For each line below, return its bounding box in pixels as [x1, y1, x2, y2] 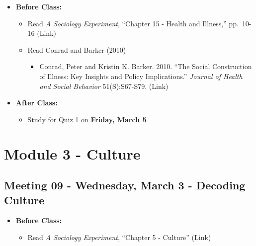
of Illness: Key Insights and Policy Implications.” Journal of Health [39, 71, 243, 81]
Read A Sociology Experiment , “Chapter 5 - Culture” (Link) [27, 232, 211, 242]
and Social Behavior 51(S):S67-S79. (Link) [39, 81, 169, 91]
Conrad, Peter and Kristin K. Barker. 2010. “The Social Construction [39, 61, 252, 72]
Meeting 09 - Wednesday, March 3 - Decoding [4, 177, 246, 193]
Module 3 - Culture [4, 143, 141, 164]
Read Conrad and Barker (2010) [27, 44, 126, 55]
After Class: [15, 97, 58, 108]
